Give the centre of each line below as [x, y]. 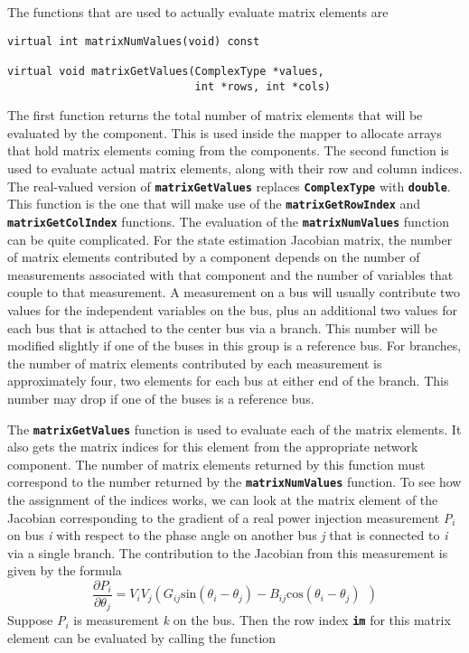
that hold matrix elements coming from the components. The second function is [228, 150]
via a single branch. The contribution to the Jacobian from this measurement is [228, 552]
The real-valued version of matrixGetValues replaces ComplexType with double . [229, 186]
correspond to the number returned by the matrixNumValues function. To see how [234, 482]
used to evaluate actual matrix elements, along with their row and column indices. [235, 168]
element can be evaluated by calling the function [142, 638]
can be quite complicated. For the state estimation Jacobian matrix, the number [230, 239]
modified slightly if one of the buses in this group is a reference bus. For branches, [234, 345]
